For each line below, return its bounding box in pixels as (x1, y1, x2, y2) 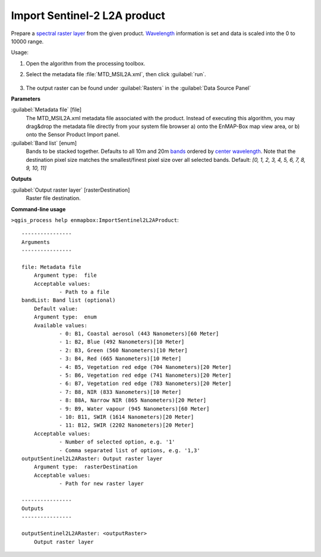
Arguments (21, 239, 50, 245)
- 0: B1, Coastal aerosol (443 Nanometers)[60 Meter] (59, 330, 219, 337)
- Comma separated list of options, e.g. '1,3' (59, 447, 200, 453)
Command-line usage (11, 205, 66, 212)
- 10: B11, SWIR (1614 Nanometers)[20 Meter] (59, 414, 194, 420)
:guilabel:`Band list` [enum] (11, 139, 77, 146)
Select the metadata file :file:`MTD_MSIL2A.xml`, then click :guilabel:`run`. (26, 71, 206, 78)
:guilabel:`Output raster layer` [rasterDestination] (11, 186, 130, 193)
